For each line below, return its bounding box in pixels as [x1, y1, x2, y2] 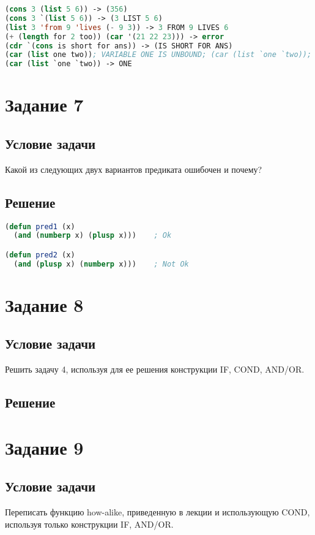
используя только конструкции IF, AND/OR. [5, 517, 174, 530]
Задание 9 [5, 434, 84, 460]
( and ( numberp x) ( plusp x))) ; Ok [13, 231, 172, 240]
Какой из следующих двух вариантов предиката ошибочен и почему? [5, 162, 262, 175]
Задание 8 [5, 292, 84, 317]
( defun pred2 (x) [5, 250, 75, 259]
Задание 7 [5, 92, 84, 117]
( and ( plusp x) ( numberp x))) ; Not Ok [13, 259, 189, 268]
